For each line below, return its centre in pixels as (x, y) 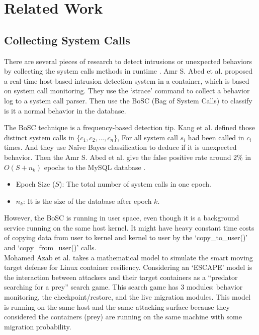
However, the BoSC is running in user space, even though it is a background (122, 218)
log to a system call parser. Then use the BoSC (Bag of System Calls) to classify (128, 100)
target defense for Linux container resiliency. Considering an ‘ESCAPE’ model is (128, 267)
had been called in (216, 137)
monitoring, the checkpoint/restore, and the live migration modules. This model (127, 297)
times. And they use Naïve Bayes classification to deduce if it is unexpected (120, 147)
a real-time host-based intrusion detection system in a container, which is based (127, 80)
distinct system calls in (39, 137)
